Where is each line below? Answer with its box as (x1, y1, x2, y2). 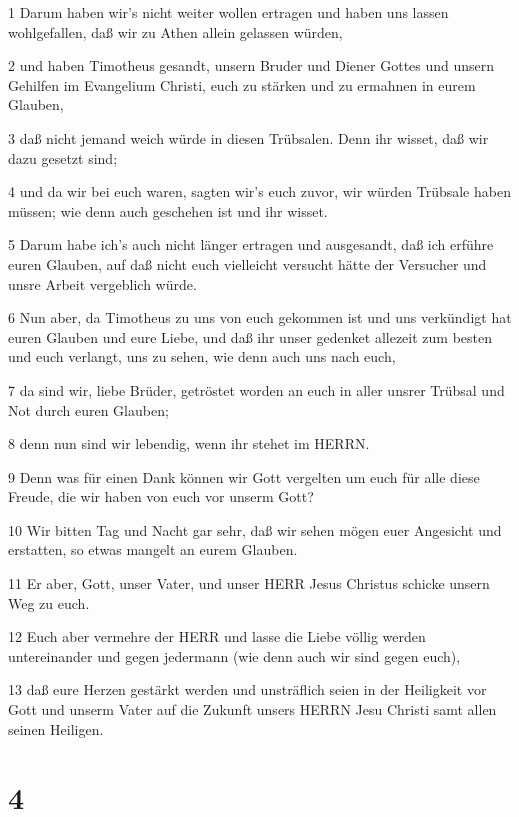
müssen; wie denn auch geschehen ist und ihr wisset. (8, 200, 328, 221)
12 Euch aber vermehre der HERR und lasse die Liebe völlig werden (8, 626, 426, 647)
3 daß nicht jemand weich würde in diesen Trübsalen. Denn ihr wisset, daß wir (8, 127, 489, 148)
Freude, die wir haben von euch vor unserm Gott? (8, 486, 314, 507)
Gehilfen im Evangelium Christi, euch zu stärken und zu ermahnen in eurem (8, 74, 476, 95)
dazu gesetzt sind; (8, 147, 118, 168)
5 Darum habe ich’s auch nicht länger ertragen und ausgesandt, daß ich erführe (8, 234, 494, 255)
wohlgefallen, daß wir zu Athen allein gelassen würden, (8, 21, 343, 42)
